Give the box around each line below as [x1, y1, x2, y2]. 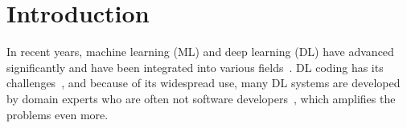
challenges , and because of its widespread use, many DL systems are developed [6, 74, 401, 91]
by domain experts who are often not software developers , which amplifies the [6, 90, 396, 106]
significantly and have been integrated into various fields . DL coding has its [6, 58, 384, 75]
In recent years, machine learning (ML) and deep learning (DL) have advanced [6, 43, 394, 60]
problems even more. [6, 106, 109, 122]
